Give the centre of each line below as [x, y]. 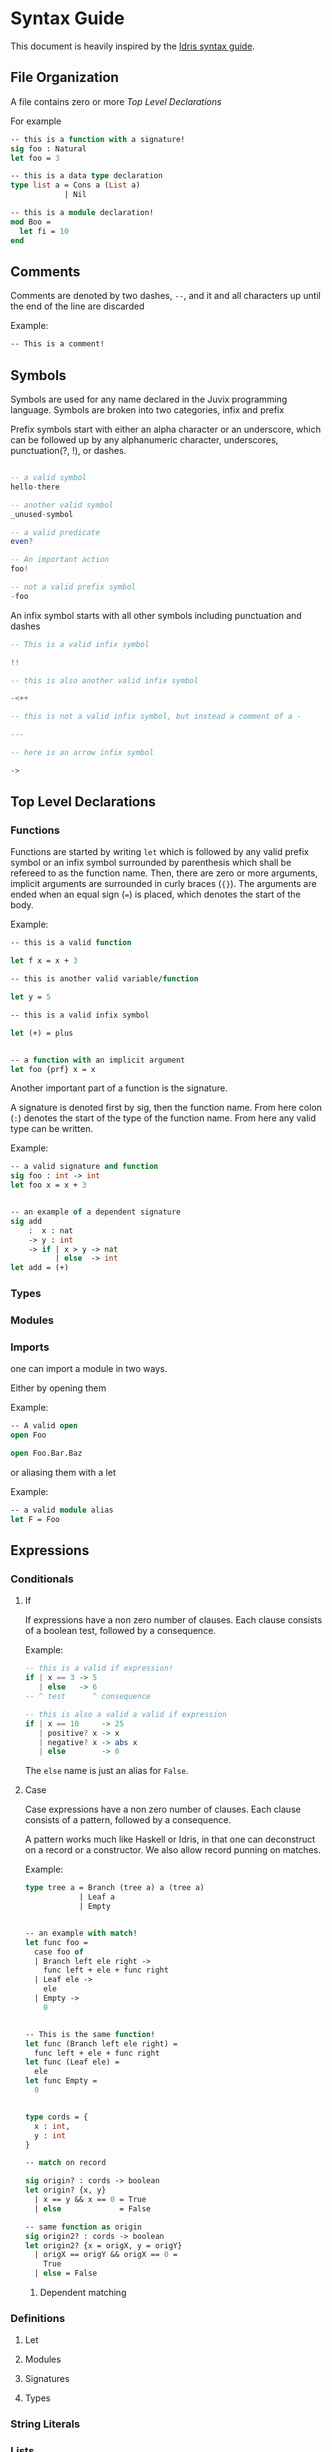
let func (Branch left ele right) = [101, 2043]
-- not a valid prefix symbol [73, 587]
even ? [21, 542]
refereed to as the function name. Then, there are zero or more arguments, [164, 873]
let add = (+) [40, 1268]
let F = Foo [35, 1519]
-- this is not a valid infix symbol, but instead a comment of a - [156, 717]
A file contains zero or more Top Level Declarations [116, 101]
